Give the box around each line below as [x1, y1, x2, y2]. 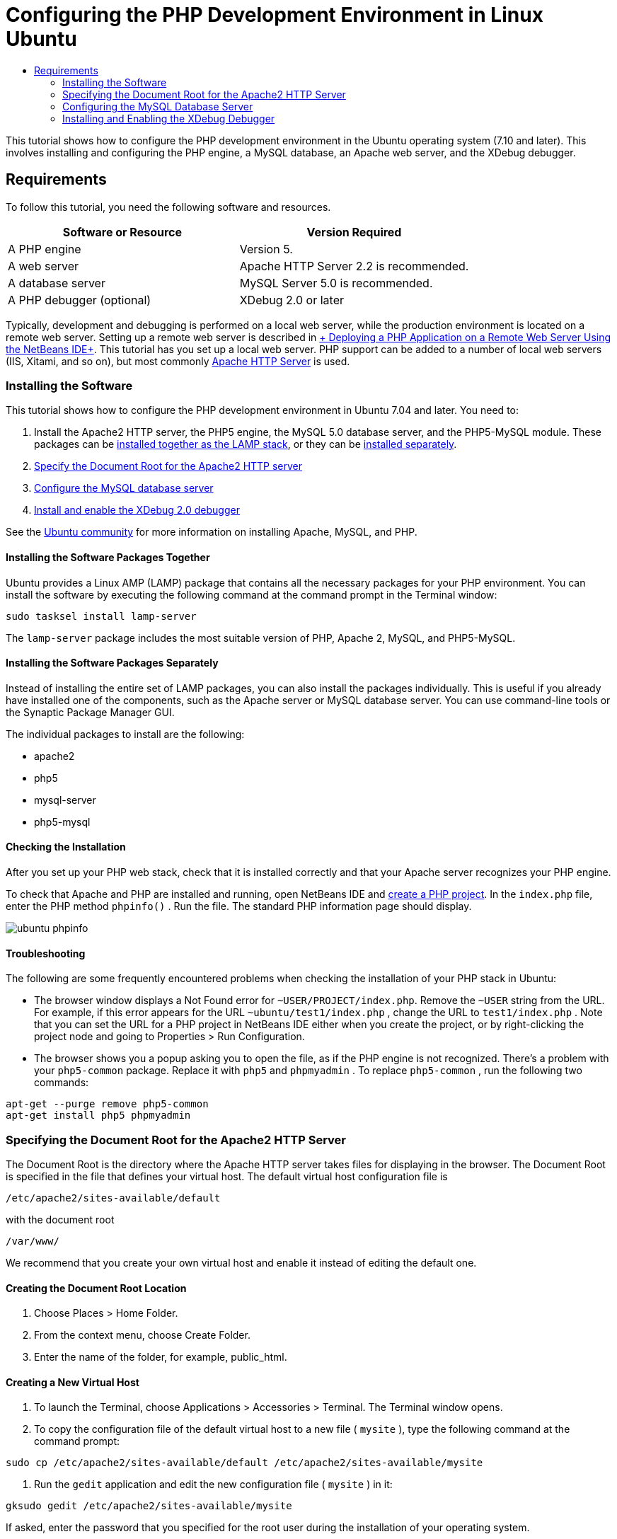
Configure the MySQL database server [34, 482, 214, 495]
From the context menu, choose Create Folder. [34, 1329, 250, 1342]
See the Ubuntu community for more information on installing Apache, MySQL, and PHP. [6, 526, 417, 538]
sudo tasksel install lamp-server [6, 610, 197, 622]
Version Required [306, 224, 402, 239]
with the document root [6, 1213, 115, 1226]
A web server [8, 258, 79, 273]
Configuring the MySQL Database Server [62, 100, 253, 113]
